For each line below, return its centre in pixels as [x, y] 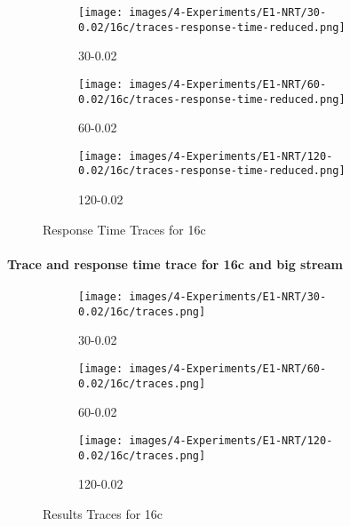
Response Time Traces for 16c [124, 229]
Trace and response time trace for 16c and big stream [175, 263]
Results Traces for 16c [103, 513]
